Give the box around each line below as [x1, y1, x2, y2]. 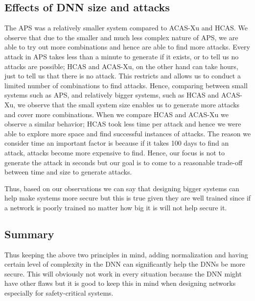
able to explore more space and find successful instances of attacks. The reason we [4, 128, 251, 138]
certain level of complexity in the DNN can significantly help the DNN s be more [4, 259, 245, 269]
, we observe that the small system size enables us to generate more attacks [13, 99, 240, 109]
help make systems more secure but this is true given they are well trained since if [4, 193, 251, 203]
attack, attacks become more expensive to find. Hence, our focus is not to [4, 147, 225, 157]
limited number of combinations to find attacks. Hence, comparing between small [4, 80, 248, 90]
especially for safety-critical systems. [4, 288, 114, 298]
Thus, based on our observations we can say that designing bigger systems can [4, 183, 239, 193]
